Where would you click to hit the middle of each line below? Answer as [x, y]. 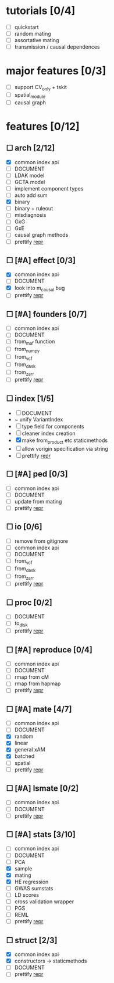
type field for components [53, 427]
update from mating [38, 501]
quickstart [26, 27]
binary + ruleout [34, 209]
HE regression [31, 882]
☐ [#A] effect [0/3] [41, 260]
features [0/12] [43, 126]
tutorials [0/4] [41, 11]
